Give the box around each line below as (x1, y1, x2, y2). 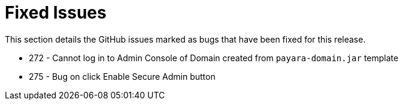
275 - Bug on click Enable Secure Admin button (29, 71, 216, 82)
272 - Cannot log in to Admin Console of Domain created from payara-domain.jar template (29, 52, 399, 63)
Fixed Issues (5, 2, 107, 23)
